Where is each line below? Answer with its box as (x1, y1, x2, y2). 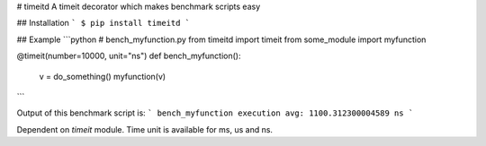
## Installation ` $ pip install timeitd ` (16, 18, 191, 29)
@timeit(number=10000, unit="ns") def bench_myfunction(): (16, 50, 241, 62)
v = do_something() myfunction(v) (39, 71, 166, 82)
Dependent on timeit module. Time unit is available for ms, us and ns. (16, 124, 274, 134)
